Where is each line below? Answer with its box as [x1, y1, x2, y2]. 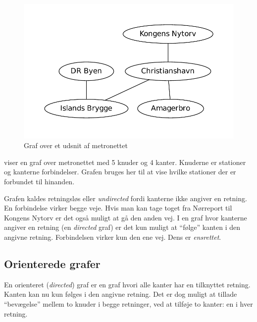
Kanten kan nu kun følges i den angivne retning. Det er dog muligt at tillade [4, 289, 237, 299]
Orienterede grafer [4, 256, 101, 271]
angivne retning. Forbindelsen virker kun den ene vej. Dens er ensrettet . [4, 231, 221, 242]
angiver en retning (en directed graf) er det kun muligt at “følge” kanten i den [4, 222, 241, 232]
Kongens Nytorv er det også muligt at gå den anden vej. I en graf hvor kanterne [4, 212, 247, 222]
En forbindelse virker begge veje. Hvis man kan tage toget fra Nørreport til [4, 203, 232, 213]
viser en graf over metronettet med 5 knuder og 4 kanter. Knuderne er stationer [4, 157, 246, 167]
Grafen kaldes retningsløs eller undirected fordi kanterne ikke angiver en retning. [4, 193, 247, 203]
